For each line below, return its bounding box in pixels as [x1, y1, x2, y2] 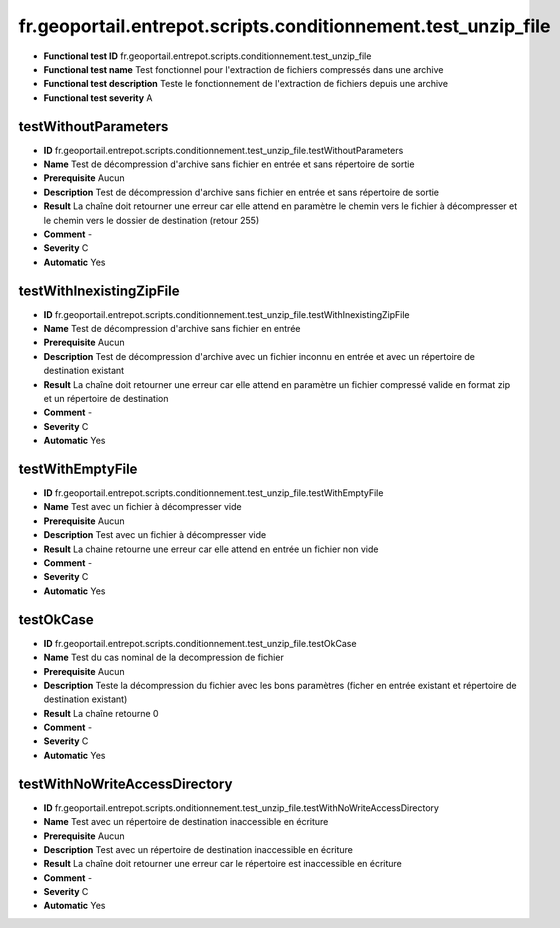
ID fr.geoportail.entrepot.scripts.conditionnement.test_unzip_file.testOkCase [43, 637, 357, 649]
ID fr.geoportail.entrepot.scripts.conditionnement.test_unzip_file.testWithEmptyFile [43, 487, 384, 499]
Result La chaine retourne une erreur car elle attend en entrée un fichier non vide [43, 543, 379, 555]
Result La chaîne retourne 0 [43, 707, 159, 719]
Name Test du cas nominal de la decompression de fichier [43, 651, 284, 664]
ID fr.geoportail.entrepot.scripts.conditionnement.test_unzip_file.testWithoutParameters [43, 144, 404, 156]
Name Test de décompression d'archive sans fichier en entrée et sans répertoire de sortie [43, 158, 415, 170]
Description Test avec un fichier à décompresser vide [43, 529, 267, 541]
